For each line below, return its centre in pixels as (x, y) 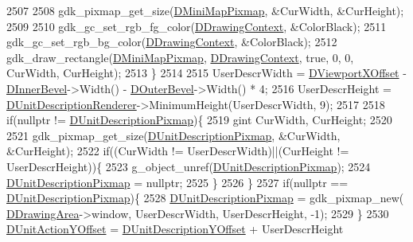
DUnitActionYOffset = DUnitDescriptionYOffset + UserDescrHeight (175, 229)
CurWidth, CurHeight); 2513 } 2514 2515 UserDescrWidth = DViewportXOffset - (206, 73)
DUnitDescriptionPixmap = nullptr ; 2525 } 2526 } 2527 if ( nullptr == (177, 182)
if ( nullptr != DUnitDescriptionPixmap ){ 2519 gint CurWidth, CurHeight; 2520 (199, 120)
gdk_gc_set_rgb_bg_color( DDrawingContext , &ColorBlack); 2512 (172, 42)
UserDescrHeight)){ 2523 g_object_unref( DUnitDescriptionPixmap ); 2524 (189, 166)
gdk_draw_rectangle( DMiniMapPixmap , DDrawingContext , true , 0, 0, (180, 57)
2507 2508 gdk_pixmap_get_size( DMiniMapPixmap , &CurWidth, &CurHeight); (205, 10)
